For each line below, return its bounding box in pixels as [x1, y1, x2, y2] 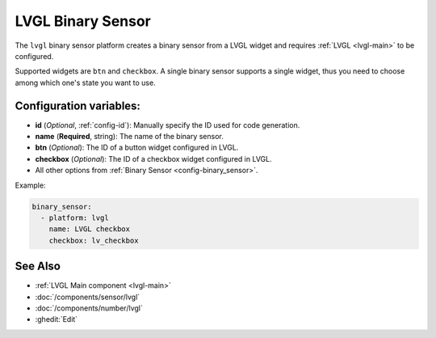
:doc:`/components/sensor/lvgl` [35, 292, 140, 302]
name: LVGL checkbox [48, 225, 131, 234]
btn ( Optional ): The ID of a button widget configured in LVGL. [35, 142, 239, 153]
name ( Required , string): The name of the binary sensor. [35, 132, 224, 142]
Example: [15, 180, 46, 190]
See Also [15, 260, 61, 273]
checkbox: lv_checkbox [48, 235, 139, 245]
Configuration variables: [15, 99, 141, 112]
